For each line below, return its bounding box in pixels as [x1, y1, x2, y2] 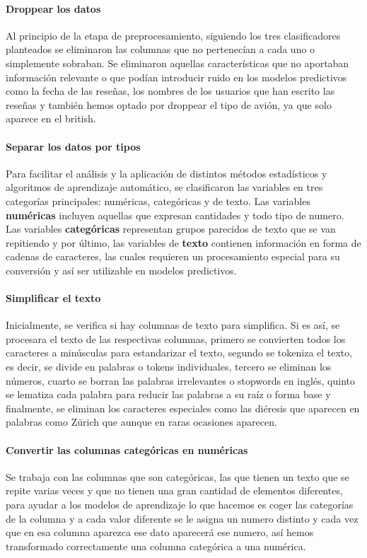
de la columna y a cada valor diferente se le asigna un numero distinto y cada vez [6, 511, 359, 525]
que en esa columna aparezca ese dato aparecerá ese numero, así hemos [6, 525, 314, 540]
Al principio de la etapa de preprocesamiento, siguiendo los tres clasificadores [6, 28, 341, 42]
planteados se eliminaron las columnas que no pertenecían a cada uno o [6, 42, 315, 57]
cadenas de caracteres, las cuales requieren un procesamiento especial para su [6, 249, 340, 264]
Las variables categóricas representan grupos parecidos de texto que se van [6, 221, 336, 236]
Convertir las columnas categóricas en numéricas [6, 442, 248, 457]
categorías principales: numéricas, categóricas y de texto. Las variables [6, 193, 310, 208]
